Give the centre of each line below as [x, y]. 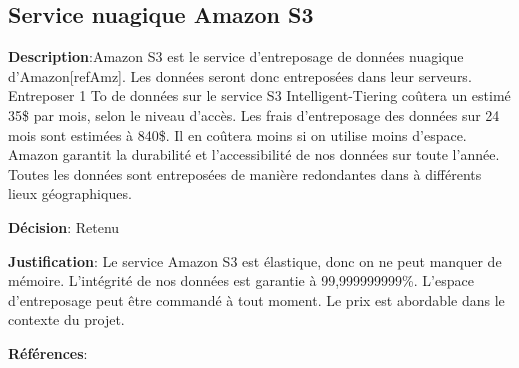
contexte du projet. [66, 319]
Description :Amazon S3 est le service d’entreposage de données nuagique [236, 56]
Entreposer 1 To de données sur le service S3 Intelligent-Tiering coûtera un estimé [259, 95]
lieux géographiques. [70, 193]
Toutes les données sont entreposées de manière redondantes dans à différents [245, 173]
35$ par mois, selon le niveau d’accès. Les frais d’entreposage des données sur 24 [254, 114]
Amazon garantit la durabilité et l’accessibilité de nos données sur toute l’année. [254, 154]
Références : [48, 352]
